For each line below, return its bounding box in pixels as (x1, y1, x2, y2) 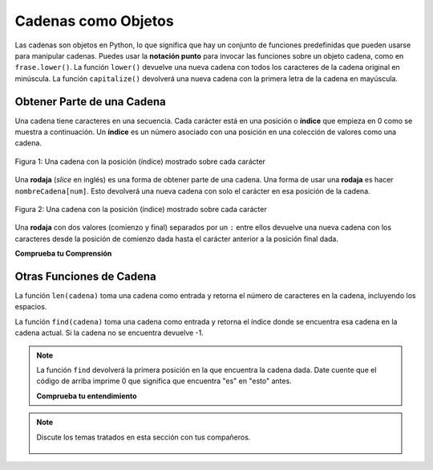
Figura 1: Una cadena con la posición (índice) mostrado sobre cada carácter (14, 157, 266, 166)
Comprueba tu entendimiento (36, 390, 137, 401)
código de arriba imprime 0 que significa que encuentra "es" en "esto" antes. (36, 376, 292, 386)
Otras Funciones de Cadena (14, 269, 156, 283)
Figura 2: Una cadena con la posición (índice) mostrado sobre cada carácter (14, 204, 268, 214)
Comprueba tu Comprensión (14, 249, 112, 259)
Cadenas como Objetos (14, 12, 174, 30)
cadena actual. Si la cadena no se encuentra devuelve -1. (14, 328, 204, 337)
